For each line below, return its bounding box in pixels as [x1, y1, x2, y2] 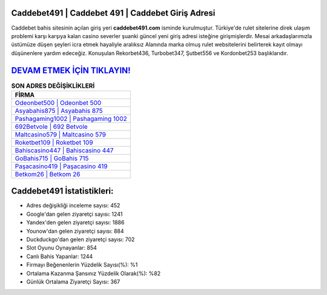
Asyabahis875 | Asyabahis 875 [15, 106, 103, 115]
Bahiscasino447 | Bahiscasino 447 [15, 146, 114, 154]
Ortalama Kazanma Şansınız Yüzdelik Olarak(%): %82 [26, 270, 160, 277]
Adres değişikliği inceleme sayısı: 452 [26, 202, 121, 209]
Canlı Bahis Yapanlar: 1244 [26, 253, 93, 260]
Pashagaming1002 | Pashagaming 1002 [15, 114, 127, 123]
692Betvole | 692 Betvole [15, 122, 88, 131]
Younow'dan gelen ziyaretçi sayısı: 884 [26, 227, 124, 235]
